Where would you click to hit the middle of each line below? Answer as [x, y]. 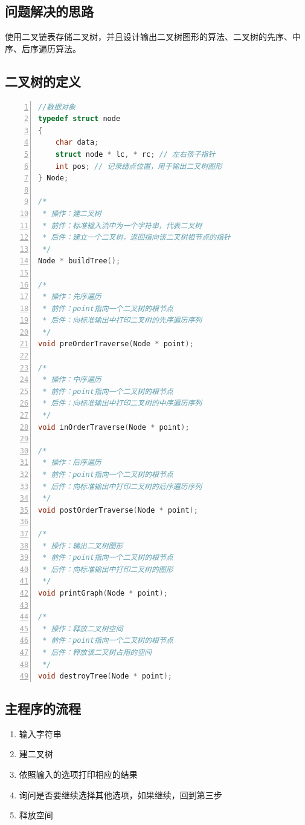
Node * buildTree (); [79, 261]
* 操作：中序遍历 [72, 380]
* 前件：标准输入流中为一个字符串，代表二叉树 [122, 225]
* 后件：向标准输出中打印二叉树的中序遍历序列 [122, 403]
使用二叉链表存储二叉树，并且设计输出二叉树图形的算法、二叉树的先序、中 [153, 37]
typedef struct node [79, 119]
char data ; [77, 143]
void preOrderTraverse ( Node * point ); [116, 344]
